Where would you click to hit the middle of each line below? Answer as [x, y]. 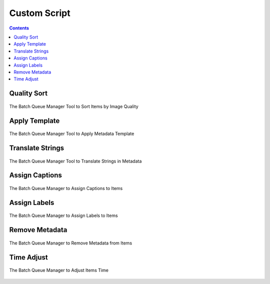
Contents [19, 28]
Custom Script [40, 13]
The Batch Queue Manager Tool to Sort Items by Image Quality [74, 106]
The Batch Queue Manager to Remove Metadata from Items [71, 243]
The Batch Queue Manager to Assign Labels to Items [63, 215]
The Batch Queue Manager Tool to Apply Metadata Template [72, 134]
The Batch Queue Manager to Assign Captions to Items [66, 188]
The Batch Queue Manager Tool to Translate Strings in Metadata [75, 161]
